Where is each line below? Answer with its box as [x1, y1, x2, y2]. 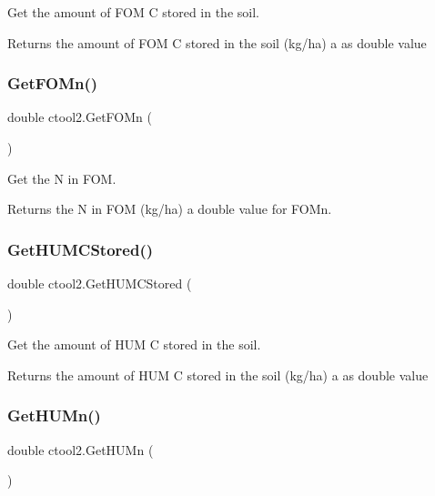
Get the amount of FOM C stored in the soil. [7, 3, 259, 21]
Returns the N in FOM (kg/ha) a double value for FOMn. [7, 199, 332, 218]
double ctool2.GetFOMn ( [7, 107, 152, 127]
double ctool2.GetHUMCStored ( [7, 274, 192, 292]
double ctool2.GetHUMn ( [7, 440, 154, 459]
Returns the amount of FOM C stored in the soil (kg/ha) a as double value [7, 33, 427, 52]
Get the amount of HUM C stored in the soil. [7, 335, 261, 354]
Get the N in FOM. [7, 168, 116, 187]
